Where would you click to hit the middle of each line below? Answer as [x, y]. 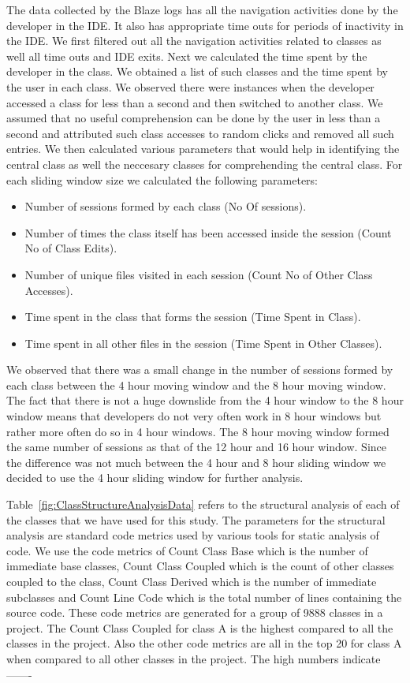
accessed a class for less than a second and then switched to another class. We [195, 102]
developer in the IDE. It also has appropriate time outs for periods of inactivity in [205, 25]
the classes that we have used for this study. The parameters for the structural [196, 519]
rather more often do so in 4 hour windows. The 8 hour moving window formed [198, 431]
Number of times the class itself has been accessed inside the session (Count [208, 232]
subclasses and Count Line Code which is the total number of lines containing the [204, 597]
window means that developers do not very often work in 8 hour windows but [194, 416]
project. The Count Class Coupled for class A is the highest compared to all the [200, 627]
